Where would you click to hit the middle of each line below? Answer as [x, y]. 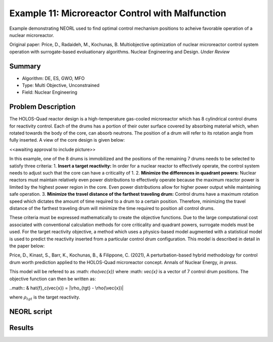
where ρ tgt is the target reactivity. [45, 298]
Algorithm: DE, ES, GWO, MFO [53, 78]
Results [21, 328]
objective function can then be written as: [53, 279]
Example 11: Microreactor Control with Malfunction [118, 13]
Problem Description [42, 107]
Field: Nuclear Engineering [50, 92]
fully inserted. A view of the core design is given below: [67, 140]
